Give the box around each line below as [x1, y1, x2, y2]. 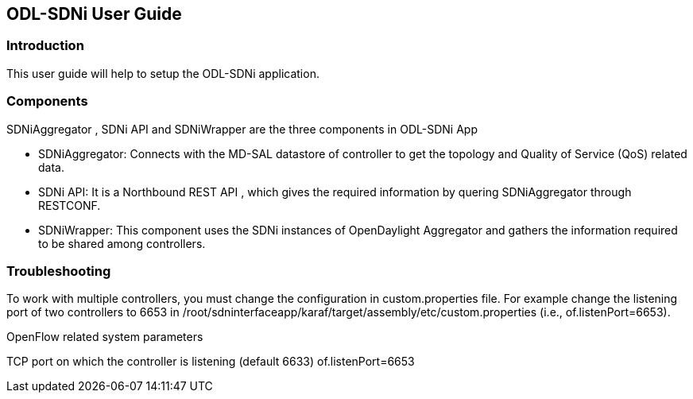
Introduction [6, 37, 84, 54]
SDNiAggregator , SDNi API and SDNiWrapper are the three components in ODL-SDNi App [6, 122, 478, 136]
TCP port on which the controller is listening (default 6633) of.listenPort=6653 [6, 354, 415, 369]
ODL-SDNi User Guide [6, 4, 182, 24]
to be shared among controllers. [38, 236, 206, 250]
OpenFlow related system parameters [6, 330, 203, 344]
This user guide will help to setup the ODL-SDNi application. [6, 66, 319, 80]
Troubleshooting [6, 262, 111, 279]
